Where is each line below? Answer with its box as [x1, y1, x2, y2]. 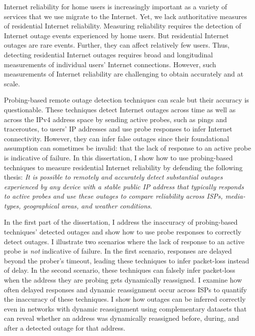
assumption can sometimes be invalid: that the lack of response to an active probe [4, 143, 251, 153]
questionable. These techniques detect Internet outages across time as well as [4, 104, 236, 114]
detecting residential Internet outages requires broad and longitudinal [4, 49, 213, 59]
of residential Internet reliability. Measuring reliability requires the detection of [4, 21, 241, 31]
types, [4, 200, 21, 210]
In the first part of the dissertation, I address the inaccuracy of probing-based [4, 217, 238, 227]
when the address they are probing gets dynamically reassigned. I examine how [4, 275, 242, 285]
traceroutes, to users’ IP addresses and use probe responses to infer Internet [4, 124, 232, 134]
